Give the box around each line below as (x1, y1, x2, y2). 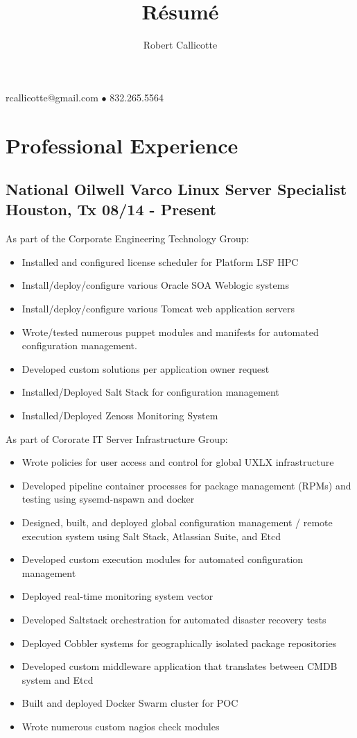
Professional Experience (6, 131, 238, 159)
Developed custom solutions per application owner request (21, 361, 270, 376)
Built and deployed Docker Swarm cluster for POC (21, 696, 238, 710)
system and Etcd (21, 672, 94, 687)
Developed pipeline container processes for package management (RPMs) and (21, 478, 351, 492)
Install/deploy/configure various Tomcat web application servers (21, 301, 295, 316)
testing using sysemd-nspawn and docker (21, 492, 195, 506)
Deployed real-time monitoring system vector (21, 589, 214, 603)
